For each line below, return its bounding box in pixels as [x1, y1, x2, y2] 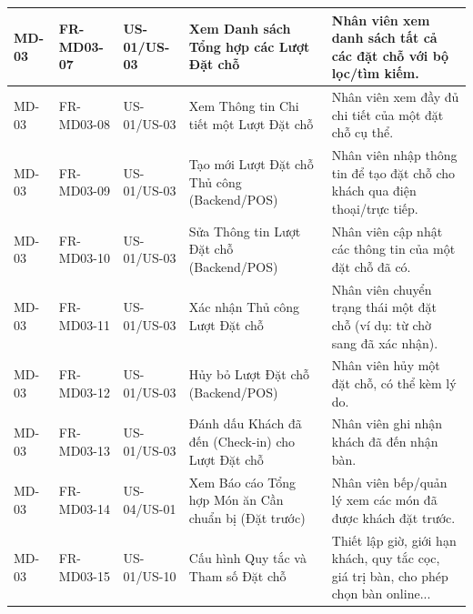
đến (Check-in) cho [188, 432, 296, 451]
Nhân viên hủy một [331, 356, 440, 375]
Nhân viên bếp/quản [331, 472, 448, 491]
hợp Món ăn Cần [188, 490, 284, 509]
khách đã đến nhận [331, 432, 438, 451]
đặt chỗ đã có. [331, 257, 411, 276]
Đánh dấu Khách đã [188, 414, 302, 433]
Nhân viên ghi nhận [331, 414, 443, 433]
